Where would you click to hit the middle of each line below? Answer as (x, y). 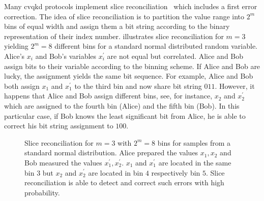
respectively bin (176, 172)
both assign (22, 86)
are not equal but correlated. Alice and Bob (175, 56)
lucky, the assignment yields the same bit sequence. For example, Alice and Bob (129, 76)
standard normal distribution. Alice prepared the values (111, 153)
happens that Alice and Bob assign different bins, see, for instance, (108, 96)
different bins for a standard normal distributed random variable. (156, 46)
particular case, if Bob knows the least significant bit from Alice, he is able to (125, 115)
